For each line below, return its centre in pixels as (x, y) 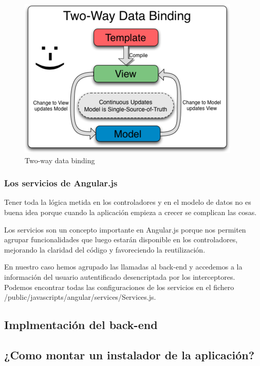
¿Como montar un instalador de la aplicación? (129, 354)
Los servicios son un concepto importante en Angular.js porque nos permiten (125, 229)
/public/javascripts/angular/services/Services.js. (80, 297)
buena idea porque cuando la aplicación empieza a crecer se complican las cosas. (131, 212)
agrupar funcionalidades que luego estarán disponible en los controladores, (121, 239)
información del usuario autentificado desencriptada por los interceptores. (120, 276)
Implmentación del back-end (81, 325)
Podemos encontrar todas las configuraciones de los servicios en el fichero (119, 287)
